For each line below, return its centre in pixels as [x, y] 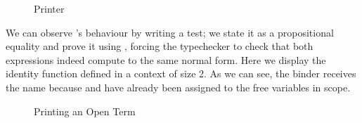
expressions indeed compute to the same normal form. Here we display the [166, 59]
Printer [49, 8]
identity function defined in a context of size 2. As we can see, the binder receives [181, 73]
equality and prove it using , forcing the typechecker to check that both [160, 46]
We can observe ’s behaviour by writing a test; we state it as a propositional [170, 32]
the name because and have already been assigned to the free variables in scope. [178, 87]
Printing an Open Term [85, 111]
